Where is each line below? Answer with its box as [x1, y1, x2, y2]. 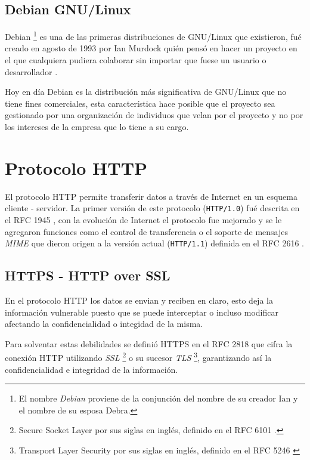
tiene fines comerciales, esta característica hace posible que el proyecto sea [5, 97, 275, 109]
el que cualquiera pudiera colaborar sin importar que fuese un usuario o [5, 54, 266, 66]
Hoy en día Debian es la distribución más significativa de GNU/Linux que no [5, 85, 287, 98]
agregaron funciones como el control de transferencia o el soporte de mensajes [5, 225, 289, 237]
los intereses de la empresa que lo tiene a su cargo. [5, 121, 189, 133]
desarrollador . [5, 65, 58, 78]
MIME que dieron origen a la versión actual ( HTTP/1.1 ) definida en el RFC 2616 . [5, 237, 304, 249]
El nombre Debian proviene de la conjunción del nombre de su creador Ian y [18, 392, 298, 405]
